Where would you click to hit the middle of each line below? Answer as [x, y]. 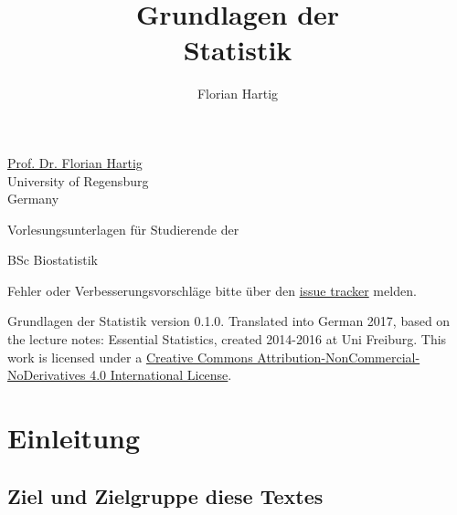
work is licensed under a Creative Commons [130, 357]
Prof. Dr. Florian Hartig [75, 162]
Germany [33, 199]
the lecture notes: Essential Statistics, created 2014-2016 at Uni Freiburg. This [227, 339]
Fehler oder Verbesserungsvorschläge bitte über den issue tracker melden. [212, 290]
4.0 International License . [161, 375]
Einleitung [74, 438]
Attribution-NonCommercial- [339, 357]
